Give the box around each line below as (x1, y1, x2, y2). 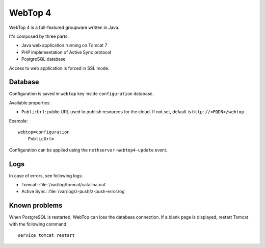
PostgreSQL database (21, 56, 66, 62)
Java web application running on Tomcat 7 (21, 42, 107, 49)
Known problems (9, 201, 63, 210)
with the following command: (9, 221, 68, 227)
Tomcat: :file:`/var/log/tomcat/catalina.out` (21, 182, 107, 188)
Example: (9, 118, 28, 124)
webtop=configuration (18, 129, 70, 135)
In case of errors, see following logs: (9, 173, 83, 178)
